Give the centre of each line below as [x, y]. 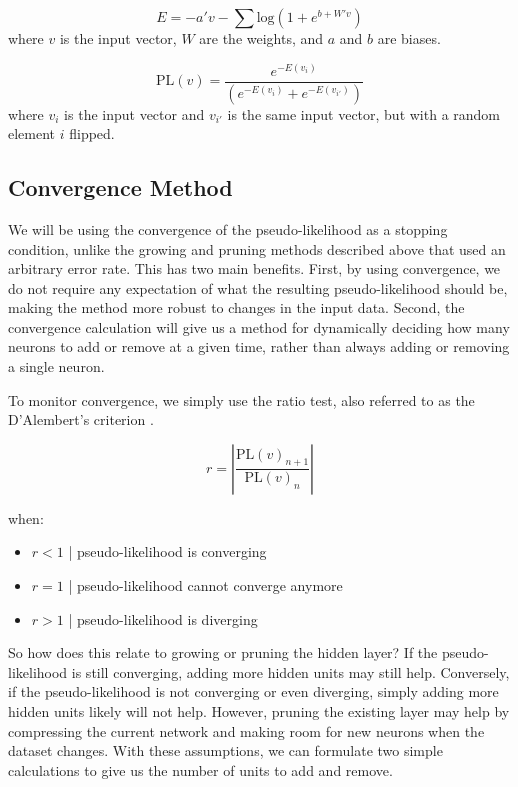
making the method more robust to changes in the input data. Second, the [236, 307]
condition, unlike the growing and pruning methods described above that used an [257, 248]
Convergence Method [120, 187]
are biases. [409, 38]
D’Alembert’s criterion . [81, 419]
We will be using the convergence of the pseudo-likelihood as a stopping [228, 228]
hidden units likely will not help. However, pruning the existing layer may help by [259, 711]
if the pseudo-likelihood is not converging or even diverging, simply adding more [253, 691]
